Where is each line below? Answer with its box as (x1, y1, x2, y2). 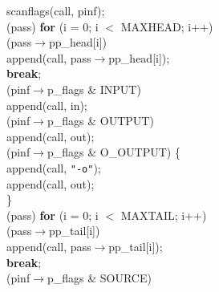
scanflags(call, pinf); (6, 2, 105, 18)
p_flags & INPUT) (47, 80, 141, 97)
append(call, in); (6, 96, 87, 113)
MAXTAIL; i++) (120, 206, 207, 223)
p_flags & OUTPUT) (47, 112, 154, 129)
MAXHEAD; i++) (120, 18, 213, 34)
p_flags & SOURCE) (47, 270, 152, 286)
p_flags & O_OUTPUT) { (47, 144, 180, 160)
